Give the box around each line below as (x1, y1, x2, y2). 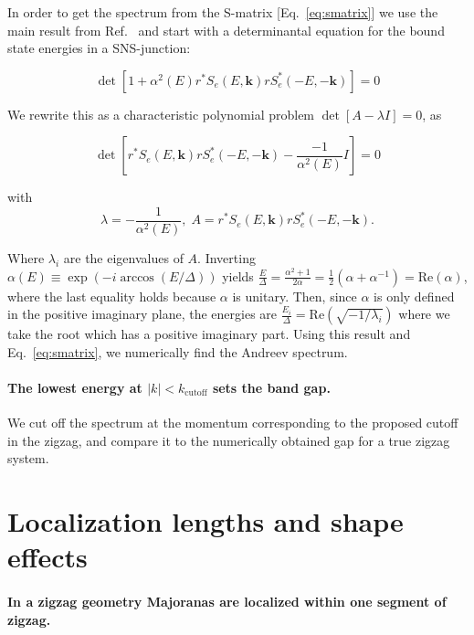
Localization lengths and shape (7, 503, 404, 540)
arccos (120, 270, 154, 284)
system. (7, 449, 49, 468)
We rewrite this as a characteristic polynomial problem (7, 104, 315, 123)
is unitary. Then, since (232, 286, 357, 305)
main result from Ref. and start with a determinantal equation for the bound (7, 20, 445, 39)
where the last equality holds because (7, 286, 216, 305)
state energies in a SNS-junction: (7, 38, 191, 58)
